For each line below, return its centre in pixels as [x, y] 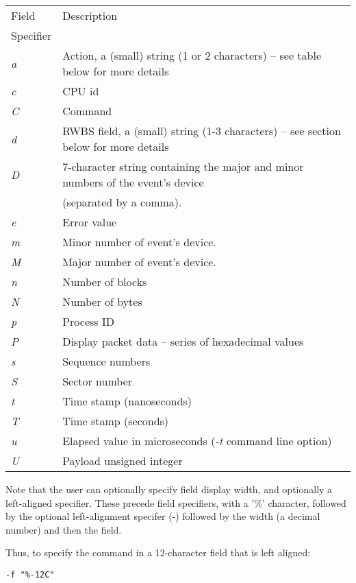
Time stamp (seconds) [116, 421]
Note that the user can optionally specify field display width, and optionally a [169, 489]
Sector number [98, 381]
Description [90, 15]
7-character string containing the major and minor [183, 166]
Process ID [88, 321]
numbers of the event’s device [133, 182]
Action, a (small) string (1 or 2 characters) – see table [192, 55]
